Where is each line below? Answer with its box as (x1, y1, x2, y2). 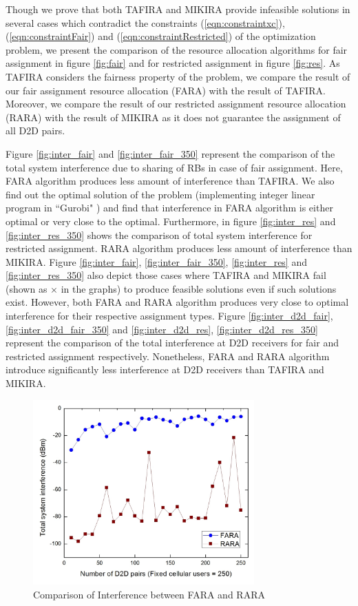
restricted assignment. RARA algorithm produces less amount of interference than (6, 241, 352, 255)
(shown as (6, 281, 48, 295)
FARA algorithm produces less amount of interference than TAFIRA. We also (6, 174, 335, 188)
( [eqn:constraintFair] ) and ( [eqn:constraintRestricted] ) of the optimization (6, 29, 316, 43)
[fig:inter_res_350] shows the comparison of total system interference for (6, 227, 313, 242)
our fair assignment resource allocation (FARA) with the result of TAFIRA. (6, 83, 326, 97)
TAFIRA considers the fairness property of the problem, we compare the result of (6, 69, 350, 83)
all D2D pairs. (6, 123, 65, 138)
